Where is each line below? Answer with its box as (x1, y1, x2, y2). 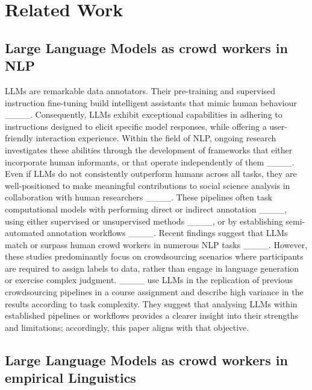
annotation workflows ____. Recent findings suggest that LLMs (46, 226, 288, 239)
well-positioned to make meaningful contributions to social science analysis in (5, 179, 290, 191)
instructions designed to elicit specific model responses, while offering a (5, 120, 267, 132)
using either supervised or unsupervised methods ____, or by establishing (5, 214, 283, 227)
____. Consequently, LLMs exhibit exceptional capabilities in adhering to (5, 108, 282, 121)
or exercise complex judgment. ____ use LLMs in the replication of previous (5, 273, 293, 286)
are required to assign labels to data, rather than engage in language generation (5, 261, 299, 274)
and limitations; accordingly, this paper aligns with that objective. (5, 321, 249, 333)
